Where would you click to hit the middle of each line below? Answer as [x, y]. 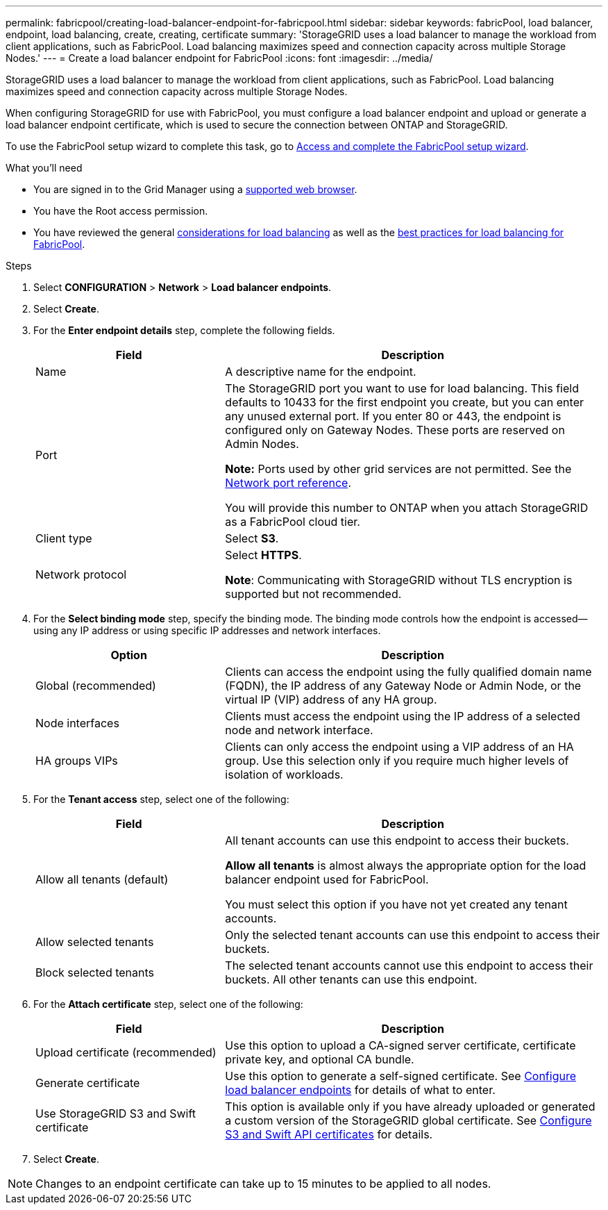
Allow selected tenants [95, 942]
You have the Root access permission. [121, 211]
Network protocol [81, 574]
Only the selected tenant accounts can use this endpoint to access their [413, 935]
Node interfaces [77, 723]
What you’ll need [44, 168]
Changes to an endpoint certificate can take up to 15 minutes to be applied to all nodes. [263, 1184]
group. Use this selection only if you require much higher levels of [397, 761]
